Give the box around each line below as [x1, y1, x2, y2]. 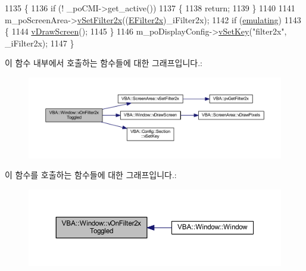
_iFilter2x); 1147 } [5, 36, 74, 49]
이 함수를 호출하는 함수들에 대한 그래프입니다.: [5, 169, 177, 181]
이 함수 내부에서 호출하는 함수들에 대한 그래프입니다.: [5, 57, 202, 69]
